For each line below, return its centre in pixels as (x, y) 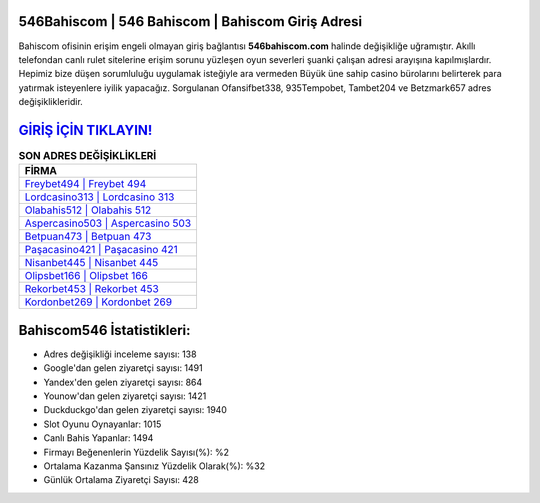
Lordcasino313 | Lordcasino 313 (99, 197)
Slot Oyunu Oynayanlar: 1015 (102, 424)
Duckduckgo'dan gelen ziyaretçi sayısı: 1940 (135, 410)
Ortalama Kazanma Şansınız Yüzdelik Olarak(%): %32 (154, 466)
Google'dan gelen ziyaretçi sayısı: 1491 (123, 368)
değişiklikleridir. (51, 102)
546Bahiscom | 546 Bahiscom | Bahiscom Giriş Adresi (190, 21)
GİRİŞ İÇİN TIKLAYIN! (85, 130)
